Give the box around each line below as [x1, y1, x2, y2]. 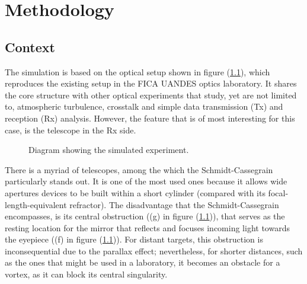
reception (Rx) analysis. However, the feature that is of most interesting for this [5, 111, 295, 124]
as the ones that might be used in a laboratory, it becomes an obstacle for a [5, 256, 280, 269]
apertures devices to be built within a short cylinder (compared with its [5, 186, 266, 199]
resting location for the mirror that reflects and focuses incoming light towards [5, 221, 290, 234]
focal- [268, 186, 289, 199]
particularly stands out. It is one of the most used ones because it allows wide [5, 175, 287, 187]
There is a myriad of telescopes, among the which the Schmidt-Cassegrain [5, 163, 273, 175]
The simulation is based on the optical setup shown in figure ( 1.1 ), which [5, 65, 270, 78]
